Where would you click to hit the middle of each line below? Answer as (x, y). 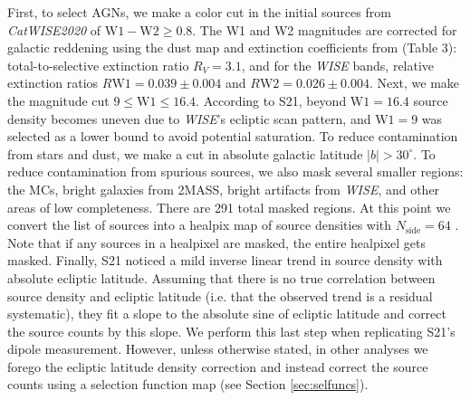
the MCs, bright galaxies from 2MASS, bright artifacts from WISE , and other (224, 189)
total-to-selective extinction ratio (98, 65)
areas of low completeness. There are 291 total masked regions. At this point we (229, 207)
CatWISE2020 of (54, 29)
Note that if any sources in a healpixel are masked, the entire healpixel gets (216, 242)
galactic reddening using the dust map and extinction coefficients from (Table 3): (232, 48)
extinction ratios (53, 83)
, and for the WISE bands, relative (338, 65)
